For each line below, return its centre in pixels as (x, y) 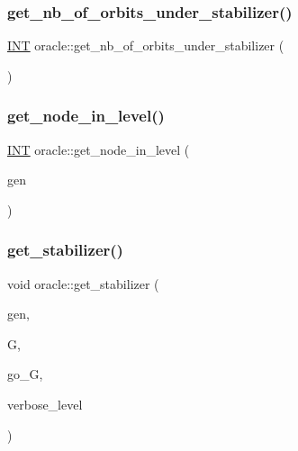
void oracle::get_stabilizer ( (83, 283)
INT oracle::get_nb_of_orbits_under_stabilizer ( (146, 45)
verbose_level (45, 404)
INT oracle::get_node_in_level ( (99, 149)
